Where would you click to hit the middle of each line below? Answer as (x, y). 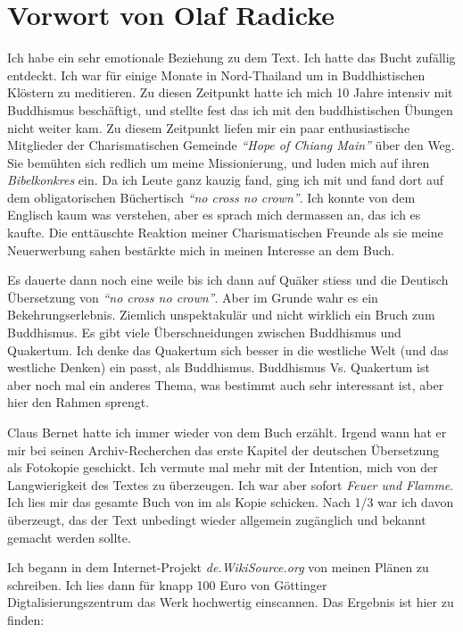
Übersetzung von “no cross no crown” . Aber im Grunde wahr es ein (193, 297)
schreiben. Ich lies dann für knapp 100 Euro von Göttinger (167, 584)
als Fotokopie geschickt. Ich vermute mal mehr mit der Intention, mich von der (223, 467)
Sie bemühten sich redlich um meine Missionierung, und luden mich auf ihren (219, 162)
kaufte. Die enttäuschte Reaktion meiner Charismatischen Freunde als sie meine (225, 233)
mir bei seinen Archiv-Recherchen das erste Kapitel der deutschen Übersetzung (223, 449)
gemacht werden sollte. (69, 537)
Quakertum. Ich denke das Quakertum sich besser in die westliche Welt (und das (228, 349)
